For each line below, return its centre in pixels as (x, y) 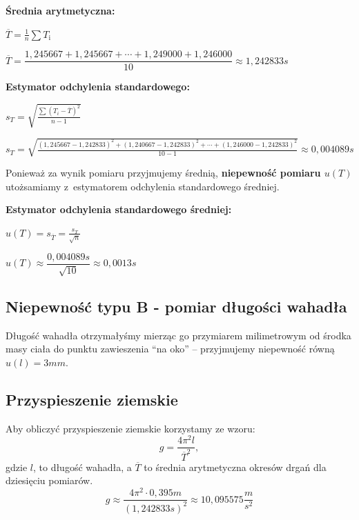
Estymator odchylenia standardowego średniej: (119, 209)
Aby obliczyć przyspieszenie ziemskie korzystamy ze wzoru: (130, 428)
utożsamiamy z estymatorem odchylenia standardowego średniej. (143, 186)
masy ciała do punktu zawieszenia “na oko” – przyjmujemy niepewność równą (170, 349)
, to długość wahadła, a (82, 467)
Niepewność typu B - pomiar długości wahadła (176, 306)
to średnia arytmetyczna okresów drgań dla (235, 467)
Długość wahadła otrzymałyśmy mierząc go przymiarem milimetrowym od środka (178, 335)
